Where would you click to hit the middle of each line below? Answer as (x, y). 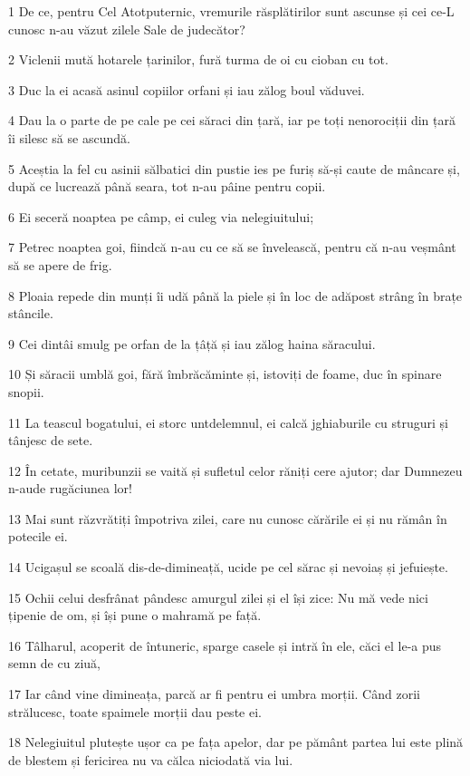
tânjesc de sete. (51, 440)
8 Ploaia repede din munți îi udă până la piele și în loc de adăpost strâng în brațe (235, 295)
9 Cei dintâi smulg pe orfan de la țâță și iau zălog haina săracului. (192, 343)
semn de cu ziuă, (54, 663)
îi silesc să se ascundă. (69, 137)
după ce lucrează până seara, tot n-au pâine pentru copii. (167, 186)
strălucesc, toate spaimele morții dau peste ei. (135, 711)
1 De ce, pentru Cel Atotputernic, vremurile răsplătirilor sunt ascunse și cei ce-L (231, 11)
